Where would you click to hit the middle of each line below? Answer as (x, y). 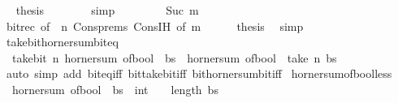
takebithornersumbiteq (62, 42)
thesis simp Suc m (107, 10)
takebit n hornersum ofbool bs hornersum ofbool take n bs (174, 57)
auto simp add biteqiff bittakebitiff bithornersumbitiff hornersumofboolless (199, 73)
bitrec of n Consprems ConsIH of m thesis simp (155, 26)
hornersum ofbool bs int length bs (115, 89)
